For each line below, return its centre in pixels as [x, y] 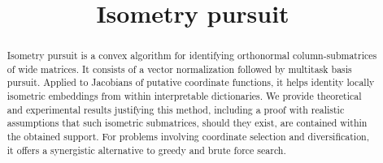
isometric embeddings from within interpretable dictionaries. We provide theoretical [184, 96]
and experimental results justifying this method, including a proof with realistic [176, 109]
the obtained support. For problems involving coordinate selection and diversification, [188, 137]
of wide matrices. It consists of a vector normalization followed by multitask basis [179, 69]
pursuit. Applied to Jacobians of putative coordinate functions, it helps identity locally [191, 82]
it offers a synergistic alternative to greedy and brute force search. [146, 150]
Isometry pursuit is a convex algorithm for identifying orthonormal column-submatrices [192, 56]
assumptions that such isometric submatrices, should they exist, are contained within [187, 123]
